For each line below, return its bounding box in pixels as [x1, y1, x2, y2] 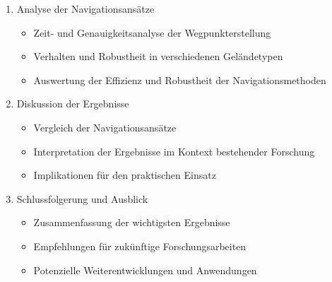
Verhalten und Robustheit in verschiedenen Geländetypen [33, 49, 283, 64]
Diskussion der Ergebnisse [16, 96, 129, 111]
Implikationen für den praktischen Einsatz [33, 168, 216, 182]
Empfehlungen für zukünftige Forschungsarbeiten [33, 238, 247, 253]
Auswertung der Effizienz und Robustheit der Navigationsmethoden [33, 72, 326, 87]
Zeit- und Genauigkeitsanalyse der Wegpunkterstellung [33, 25, 271, 40]
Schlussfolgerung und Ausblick [16, 191, 148, 206]
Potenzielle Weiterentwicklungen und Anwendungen [33, 262, 257, 277]
